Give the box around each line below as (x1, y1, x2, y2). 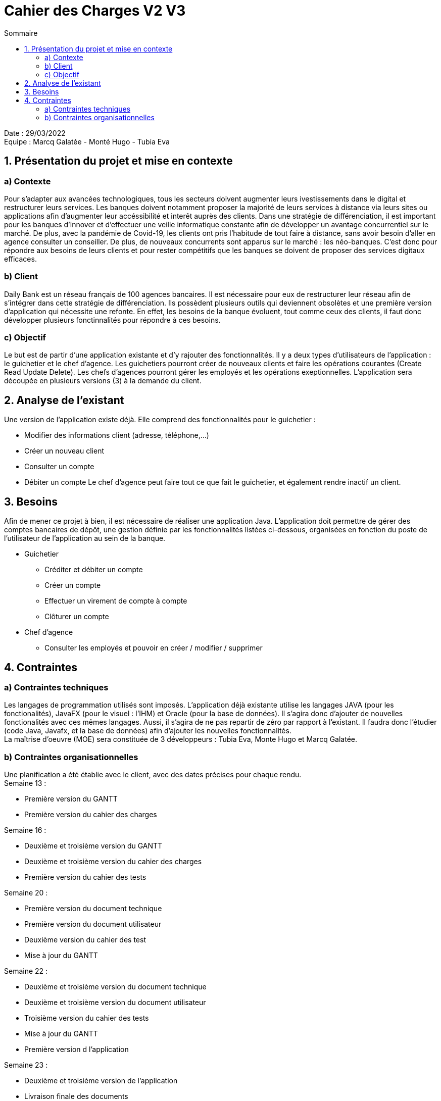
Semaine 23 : (4, 1061, 48, 1070)
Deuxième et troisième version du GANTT (24, 841, 163, 850)
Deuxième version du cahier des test (24, 935, 146, 944)
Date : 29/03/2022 (4, 128, 66, 137)
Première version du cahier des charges (24, 810, 157, 819)
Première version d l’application (24, 1045, 129, 1054)
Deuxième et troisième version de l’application (24, 1076, 178, 1085)
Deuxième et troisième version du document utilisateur (24, 998, 206, 1007)
